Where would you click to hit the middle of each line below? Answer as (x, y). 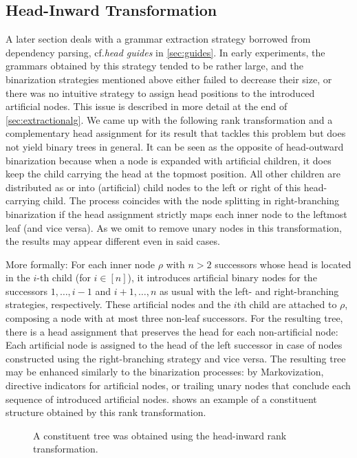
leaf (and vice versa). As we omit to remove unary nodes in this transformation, (174, 227)
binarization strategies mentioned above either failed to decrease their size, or (169, 79)
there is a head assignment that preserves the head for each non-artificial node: (172, 331)
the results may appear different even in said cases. (113, 241)
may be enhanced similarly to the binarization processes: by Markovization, (165, 372)
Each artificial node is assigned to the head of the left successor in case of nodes (174, 345)
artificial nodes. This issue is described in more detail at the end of (147, 106)
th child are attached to (287, 304)
